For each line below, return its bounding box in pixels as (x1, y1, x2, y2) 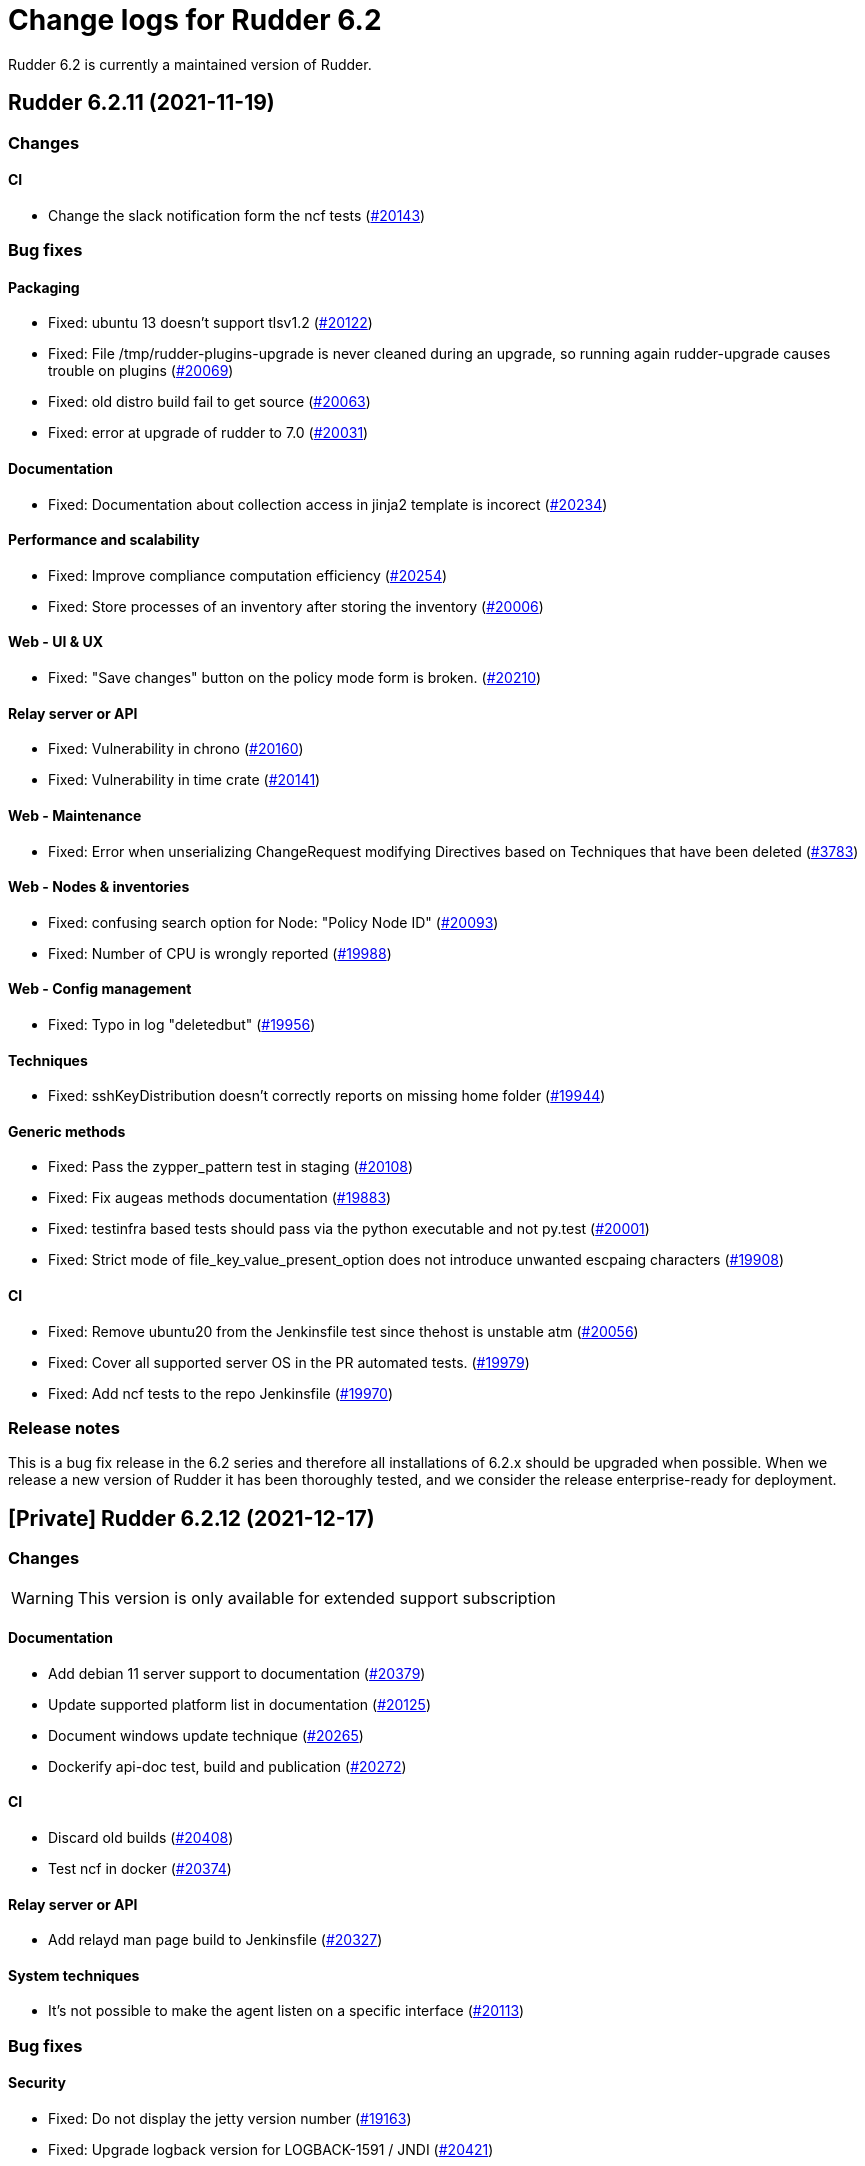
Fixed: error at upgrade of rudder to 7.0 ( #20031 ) (48, 424, 369, 442)
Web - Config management (8, 980, 192, 998)
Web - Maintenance (8, 806, 142, 824)
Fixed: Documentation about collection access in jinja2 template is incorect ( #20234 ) (48, 495, 608, 513)
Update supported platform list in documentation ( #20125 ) (48, 1695, 432, 1713)
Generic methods (8, 1122, 126, 1140)
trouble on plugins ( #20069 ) (48, 362, 234, 380)
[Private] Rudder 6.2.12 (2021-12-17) (8, 1505, 375, 1531)
